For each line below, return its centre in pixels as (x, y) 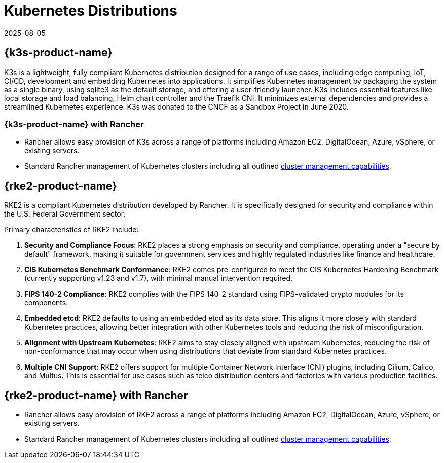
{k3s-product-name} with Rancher (74, 124)
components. (46, 303)
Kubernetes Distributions (91, 11)
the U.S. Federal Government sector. (65, 214)
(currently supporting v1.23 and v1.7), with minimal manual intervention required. (159, 278)
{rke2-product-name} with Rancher (96, 395)
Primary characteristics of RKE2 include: (71, 230)
